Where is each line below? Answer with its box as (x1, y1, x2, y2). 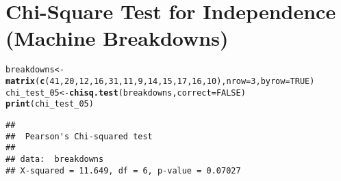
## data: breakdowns (5, 154, 104, 164)
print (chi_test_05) (5, 99, 94, 109)
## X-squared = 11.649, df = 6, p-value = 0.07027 (5, 165, 241, 176)
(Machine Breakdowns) (5, 24, 229, 52)
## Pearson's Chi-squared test (5, 131, 153, 141)
